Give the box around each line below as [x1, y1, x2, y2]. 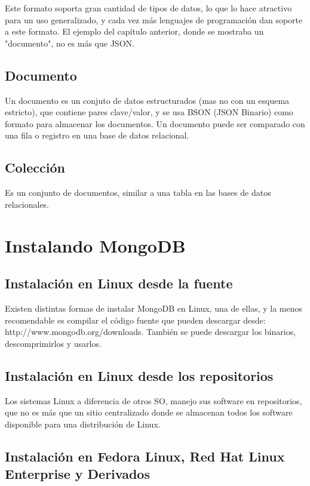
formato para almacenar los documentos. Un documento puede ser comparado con [5, 117, 305, 130]
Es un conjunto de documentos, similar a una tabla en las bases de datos [5, 186, 271, 199]
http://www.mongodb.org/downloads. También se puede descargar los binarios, [5, 325, 296, 338]
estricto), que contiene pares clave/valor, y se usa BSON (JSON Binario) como [5, 106, 293, 118]
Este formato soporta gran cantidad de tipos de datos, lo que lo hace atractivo [5, 2, 292, 14]
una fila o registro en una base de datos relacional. [5, 129, 189, 142]
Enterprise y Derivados [5, 465, 150, 483]
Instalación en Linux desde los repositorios [5, 366, 274, 385]
